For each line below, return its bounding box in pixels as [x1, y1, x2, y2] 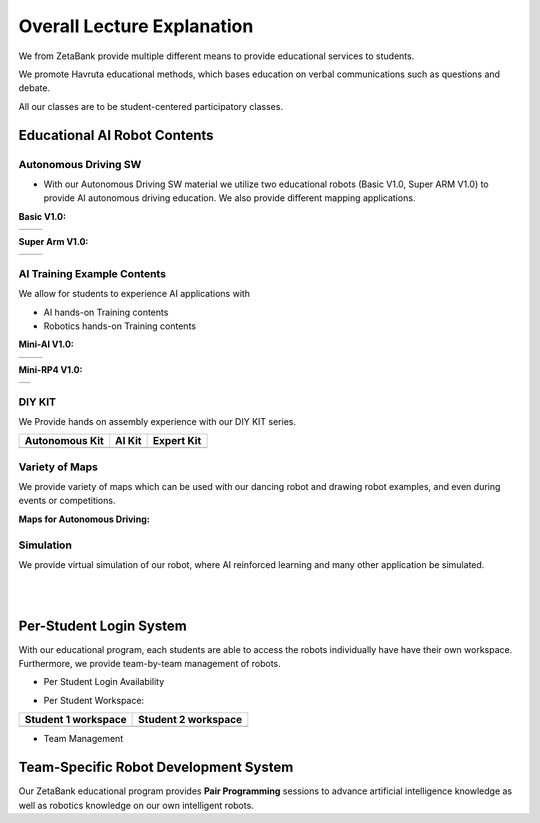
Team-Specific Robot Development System [18, 759, 294, 776]
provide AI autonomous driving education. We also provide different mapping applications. [43, 192, 416, 204]
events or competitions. [18, 495, 116, 507]
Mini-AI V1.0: [18, 338, 74, 350]
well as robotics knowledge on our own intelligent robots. [18, 799, 254, 811]
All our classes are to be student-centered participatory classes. [18, 100, 284, 112]
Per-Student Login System [18, 617, 187, 634]
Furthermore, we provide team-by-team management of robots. [18, 658, 282, 670]
